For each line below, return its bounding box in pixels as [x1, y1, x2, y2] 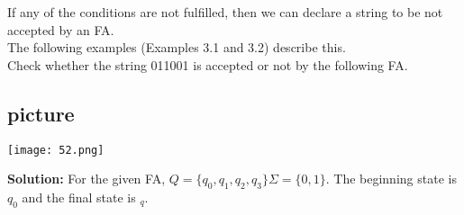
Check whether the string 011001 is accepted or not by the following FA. [7, 55, 408, 74]
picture [7, 99, 75, 127]
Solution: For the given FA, [7, 169, 166, 188]
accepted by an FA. [7, 20, 114, 39]
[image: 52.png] [7, 143, 105, 157]
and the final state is [22, 188, 136, 207]
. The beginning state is [325, 169, 457, 188]
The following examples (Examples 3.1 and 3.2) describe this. [7, 38, 346, 57]
